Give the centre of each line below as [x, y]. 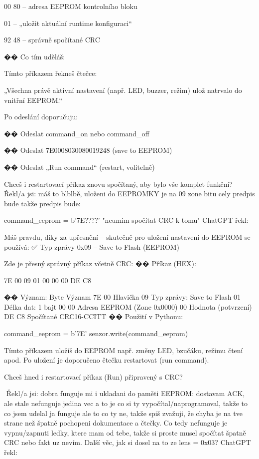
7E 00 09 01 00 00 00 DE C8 [48, 280]
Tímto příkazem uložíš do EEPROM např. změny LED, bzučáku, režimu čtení [124, 350]
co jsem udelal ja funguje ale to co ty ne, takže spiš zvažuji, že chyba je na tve [123, 413]
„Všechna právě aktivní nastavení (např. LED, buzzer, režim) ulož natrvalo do [123, 90]
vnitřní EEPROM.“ [33, 100]
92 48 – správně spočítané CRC [52, 40]
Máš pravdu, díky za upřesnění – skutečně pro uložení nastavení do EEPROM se [127, 236]
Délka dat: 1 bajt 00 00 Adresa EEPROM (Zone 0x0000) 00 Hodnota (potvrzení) [128, 306]
